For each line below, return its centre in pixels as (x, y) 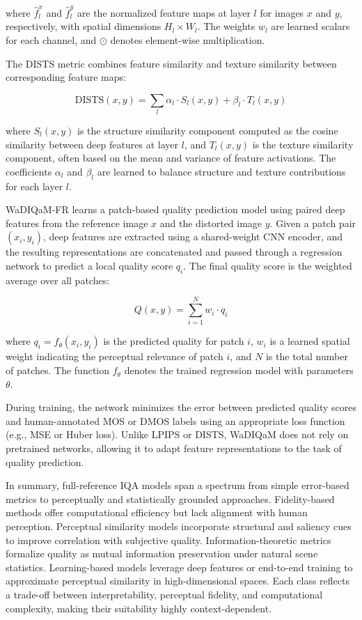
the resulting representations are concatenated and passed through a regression (174, 252)
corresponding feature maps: (66, 77)
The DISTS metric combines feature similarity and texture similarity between (171, 63)
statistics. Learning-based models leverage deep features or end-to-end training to (179, 567)
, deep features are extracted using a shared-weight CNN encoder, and (193, 237)
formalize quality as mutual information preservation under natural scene (162, 553)
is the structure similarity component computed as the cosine (208, 131)
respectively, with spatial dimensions (84, 26)
